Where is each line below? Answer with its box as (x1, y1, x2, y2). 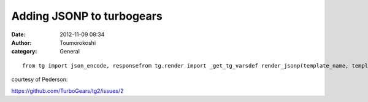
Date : (11, 31, 26, 38)
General (59, 48, 80, 55)
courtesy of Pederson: (11, 76, 68, 83)
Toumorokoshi (59, 39, 96, 46)
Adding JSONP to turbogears (11, 9, 163, 23)
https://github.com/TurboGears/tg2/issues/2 (11, 87, 124, 95)
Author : (11, 39, 32, 46)
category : (11, 48, 37, 55)
